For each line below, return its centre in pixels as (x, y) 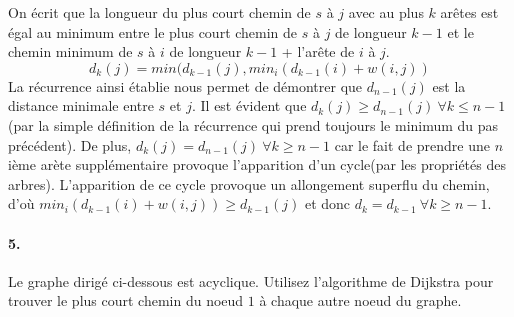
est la (449, 85)
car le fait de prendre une (412, 144)
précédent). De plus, (70, 144)
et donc (327, 203)
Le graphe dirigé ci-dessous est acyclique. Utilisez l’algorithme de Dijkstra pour (251, 280)
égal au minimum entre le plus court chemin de (153, 31)
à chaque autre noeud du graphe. (360, 300)
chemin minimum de (70, 51)
